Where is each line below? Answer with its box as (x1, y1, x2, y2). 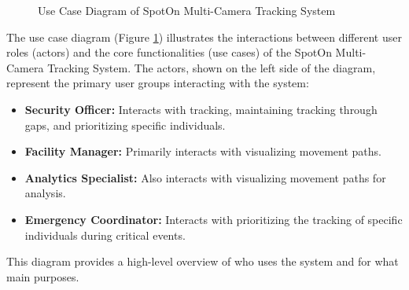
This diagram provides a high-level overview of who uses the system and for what (6, 253, 399, 270)
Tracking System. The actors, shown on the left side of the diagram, (47, 59, 376, 75)
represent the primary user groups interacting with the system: (6, 75, 309, 91)
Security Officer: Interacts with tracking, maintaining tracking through (24, 101, 378, 117)
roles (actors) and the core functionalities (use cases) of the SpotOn (6, 44, 332, 61)
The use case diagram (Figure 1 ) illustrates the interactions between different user (6, 28, 402, 45)
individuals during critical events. (24, 226, 186, 243)
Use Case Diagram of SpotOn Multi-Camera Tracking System (38, 2, 336, 18)
